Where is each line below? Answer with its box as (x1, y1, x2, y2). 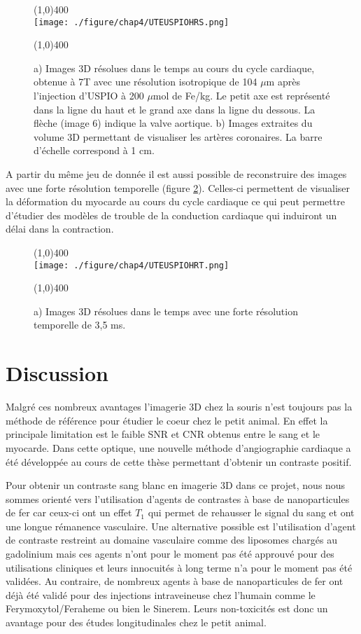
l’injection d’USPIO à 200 (34, 88, 144, 103)
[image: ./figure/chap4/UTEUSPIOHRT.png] (34, 260, 229, 270)
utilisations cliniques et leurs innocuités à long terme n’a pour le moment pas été (6, 560, 353, 574)
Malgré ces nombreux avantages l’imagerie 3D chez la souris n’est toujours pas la (6, 399, 353, 414)
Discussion (6, 359, 108, 387)
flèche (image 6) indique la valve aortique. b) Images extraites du (34, 116, 313, 130)
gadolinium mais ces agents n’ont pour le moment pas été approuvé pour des (6, 546, 334, 561)
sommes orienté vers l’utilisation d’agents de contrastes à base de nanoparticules (6, 491, 350, 506)
